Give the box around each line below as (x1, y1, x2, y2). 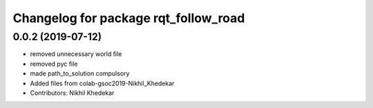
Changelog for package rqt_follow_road (12, 10, 245, 26)
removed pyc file (30, 60, 78, 68)
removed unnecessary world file (30, 50, 122, 58)
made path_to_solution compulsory (30, 69, 130, 78)
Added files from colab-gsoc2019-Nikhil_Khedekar (30, 79, 175, 87)
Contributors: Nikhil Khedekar (30, 89, 115, 97)
